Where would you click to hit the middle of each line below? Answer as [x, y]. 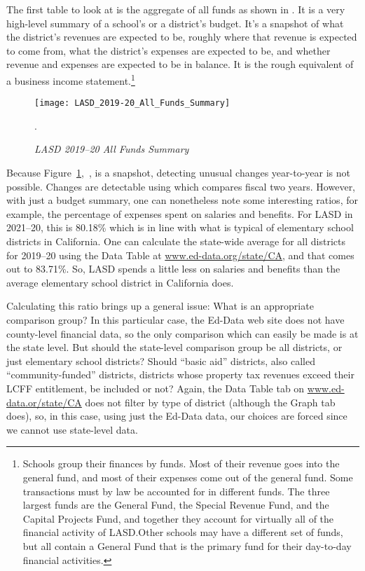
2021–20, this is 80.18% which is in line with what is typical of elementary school [180, 227]
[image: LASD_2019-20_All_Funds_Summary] [132, 103]
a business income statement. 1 [71, 79]
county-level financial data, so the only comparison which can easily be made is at [182, 333]
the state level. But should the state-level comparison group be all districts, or [174, 347]
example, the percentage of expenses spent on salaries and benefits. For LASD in [180, 213]
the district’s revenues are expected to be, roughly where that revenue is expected [182, 37]
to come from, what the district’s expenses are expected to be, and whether [168, 50]
